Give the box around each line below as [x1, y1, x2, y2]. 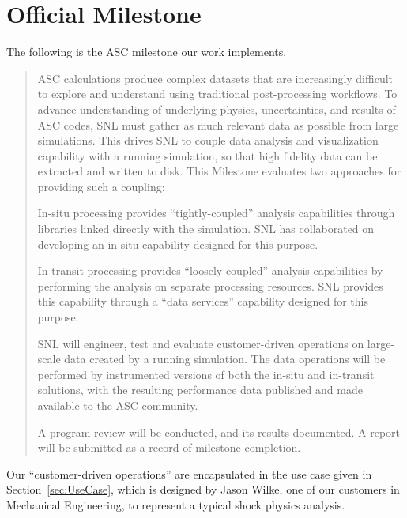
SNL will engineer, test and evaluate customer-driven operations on [37, 335, 364, 351]
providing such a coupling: [37, 178, 165, 194]
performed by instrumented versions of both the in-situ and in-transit [37, 366, 375, 382]
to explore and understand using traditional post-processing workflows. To [37, 85, 398, 102]
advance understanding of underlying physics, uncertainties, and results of [37, 100, 396, 117]
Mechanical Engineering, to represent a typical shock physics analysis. [6, 496, 345, 512]
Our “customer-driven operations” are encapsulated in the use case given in [6, 465, 372, 482]
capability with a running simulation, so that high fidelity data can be [37, 147, 378, 163]
